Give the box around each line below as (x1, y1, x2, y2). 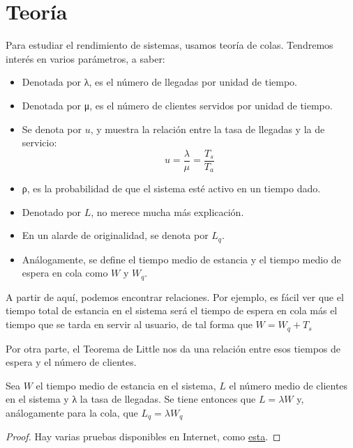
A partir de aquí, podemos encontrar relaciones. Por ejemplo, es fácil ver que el (6, 289, 344, 304)
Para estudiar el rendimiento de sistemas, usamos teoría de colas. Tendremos (6, 38, 333, 52)
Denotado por (22, 204, 82, 219)
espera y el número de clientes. (6, 355, 137, 369)
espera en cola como (22, 265, 108, 280)
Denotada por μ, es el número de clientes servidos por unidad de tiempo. (22, 98, 333, 112)
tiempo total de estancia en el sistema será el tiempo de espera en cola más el (6, 303, 338, 318)
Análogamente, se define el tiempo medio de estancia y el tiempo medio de (22, 252, 341, 266)
